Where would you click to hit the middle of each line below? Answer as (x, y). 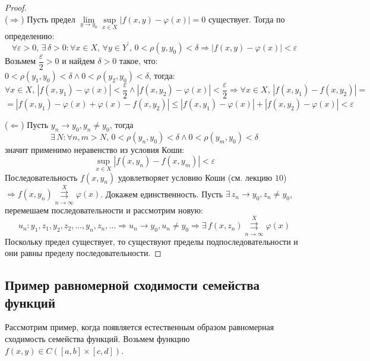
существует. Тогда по (246, 19)
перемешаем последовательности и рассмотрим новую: (104, 210)
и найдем (78, 61)
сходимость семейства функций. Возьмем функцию (97, 338)
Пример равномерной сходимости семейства (132, 285)
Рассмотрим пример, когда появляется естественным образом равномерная (140, 327)
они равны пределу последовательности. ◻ (83, 253)
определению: (30, 35)
